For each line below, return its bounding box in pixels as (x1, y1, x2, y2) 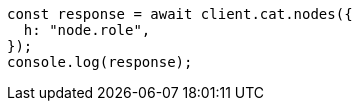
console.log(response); (7, 54, 193, 70)
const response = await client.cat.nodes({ (7, 6, 353, 22)
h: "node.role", (23, 22, 151, 38)
